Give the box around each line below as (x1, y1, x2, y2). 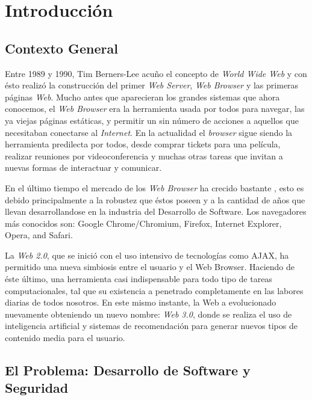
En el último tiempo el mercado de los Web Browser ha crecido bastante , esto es (5, 181, 304, 194)
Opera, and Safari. (5, 229, 73, 241)
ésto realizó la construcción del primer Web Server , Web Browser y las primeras (5, 79, 299, 91)
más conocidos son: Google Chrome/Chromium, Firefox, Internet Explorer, (5, 217, 282, 229)
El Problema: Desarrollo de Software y (5, 361, 251, 380)
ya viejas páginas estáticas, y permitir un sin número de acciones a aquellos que (5, 114, 299, 126)
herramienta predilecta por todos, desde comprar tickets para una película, (5, 138, 281, 150)
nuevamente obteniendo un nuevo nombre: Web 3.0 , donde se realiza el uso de (5, 307, 292, 320)
